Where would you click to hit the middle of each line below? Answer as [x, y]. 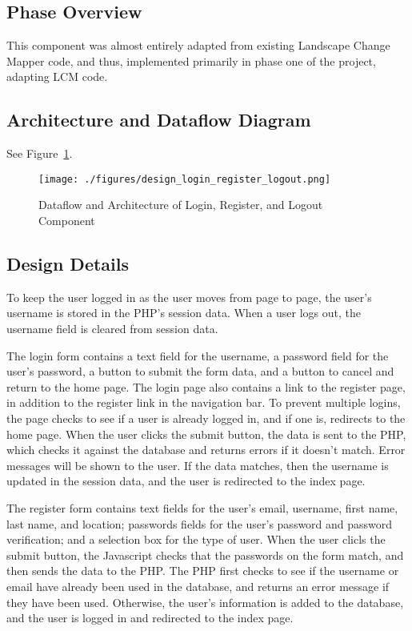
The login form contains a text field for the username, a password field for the [198, 355]
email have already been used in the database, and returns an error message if [198, 586]
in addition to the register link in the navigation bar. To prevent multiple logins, [204, 402]
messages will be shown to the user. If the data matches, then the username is [198, 465]
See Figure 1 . [40, 153]
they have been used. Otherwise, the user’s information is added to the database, [205, 602]
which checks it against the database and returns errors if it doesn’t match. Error [206, 450]
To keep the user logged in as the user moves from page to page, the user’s [189, 297]
